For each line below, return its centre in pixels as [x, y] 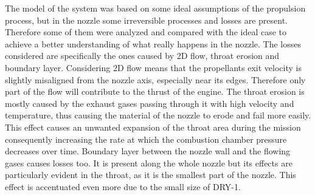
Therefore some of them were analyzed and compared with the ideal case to [146, 32]
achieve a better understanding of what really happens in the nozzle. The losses [153, 43]
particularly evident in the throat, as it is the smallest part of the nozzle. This [151, 175]
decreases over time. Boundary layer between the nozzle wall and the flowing [148, 151]
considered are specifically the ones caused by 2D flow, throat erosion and [142, 56]
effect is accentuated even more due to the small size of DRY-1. [123, 186]
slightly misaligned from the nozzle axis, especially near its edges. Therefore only [155, 79]
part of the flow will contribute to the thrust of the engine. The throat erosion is [155, 91]
